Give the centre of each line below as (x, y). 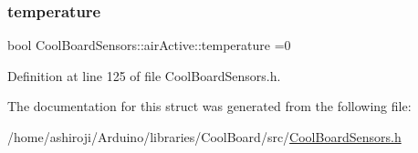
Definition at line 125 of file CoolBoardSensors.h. (144, 75)
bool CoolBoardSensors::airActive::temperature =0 (149, 45)
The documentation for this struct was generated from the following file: (209, 106)
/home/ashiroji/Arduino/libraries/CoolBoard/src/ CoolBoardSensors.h (204, 137)
